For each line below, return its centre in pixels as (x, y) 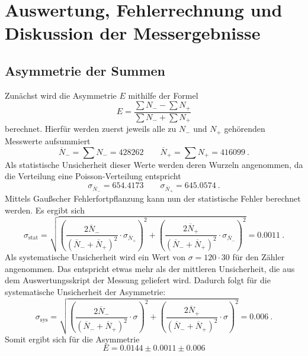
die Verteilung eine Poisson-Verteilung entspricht (93, 176)
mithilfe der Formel (163, 95)
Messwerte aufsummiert (48, 140)
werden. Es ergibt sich (45, 210)
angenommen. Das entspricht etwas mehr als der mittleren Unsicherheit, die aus (150, 268)
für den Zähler (259, 257)
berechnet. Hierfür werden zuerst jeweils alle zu (91, 129)
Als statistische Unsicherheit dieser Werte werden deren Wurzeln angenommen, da (154, 164)
